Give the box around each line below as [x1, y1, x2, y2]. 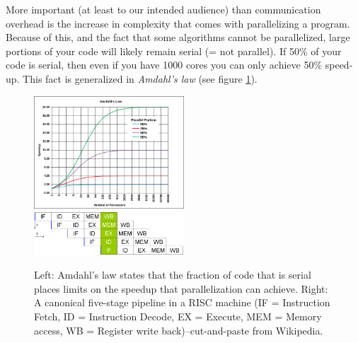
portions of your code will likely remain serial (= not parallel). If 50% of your [6, 43, 342, 58]
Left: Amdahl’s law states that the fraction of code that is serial [34, 267, 311, 282]
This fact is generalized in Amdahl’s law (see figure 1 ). [23, 71, 258, 86]
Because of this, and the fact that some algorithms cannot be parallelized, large [6, 30, 350, 45]
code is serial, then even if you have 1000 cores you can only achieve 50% [6, 57, 323, 72]
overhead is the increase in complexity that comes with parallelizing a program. [6, 16, 350, 30]
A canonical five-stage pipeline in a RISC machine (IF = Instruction [34, 295, 330, 310]
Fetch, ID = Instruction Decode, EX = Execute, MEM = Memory [34, 309, 322, 323]
